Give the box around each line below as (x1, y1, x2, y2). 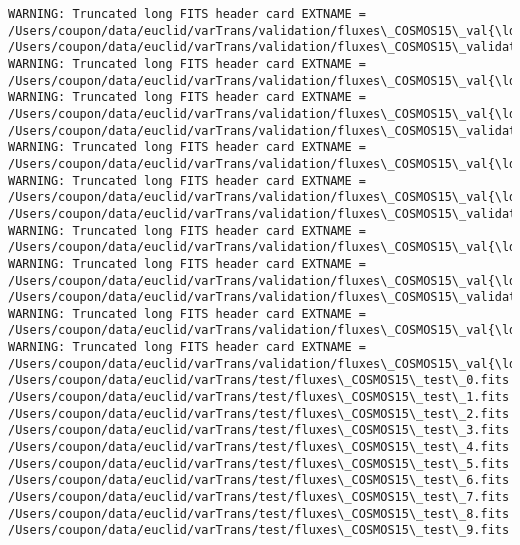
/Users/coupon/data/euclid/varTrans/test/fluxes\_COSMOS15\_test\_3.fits (8, 423, 510, 438)
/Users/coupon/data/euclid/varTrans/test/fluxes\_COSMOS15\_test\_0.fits (8, 373, 510, 388)
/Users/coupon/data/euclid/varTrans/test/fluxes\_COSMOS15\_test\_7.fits (8, 490, 510, 505)
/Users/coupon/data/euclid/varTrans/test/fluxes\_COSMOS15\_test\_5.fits (8, 456, 510, 471)
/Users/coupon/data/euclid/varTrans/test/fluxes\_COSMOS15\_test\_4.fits (8, 440, 510, 455)
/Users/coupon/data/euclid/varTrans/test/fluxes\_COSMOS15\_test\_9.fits (8, 523, 510, 538)
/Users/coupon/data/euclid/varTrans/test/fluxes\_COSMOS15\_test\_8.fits (8, 506, 510, 521)
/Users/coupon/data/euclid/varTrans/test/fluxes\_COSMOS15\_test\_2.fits (8, 406, 510, 421)
